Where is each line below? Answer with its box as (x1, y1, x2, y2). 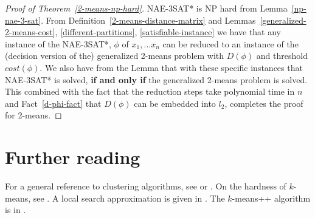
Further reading (5, 145, 140, 169)
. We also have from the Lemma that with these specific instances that (40, 61, 303, 73)
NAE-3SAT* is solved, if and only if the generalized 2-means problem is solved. (5, 73, 308, 86)
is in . (5, 203, 26, 216)
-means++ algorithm (232, 191, 311, 204)
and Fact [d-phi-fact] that (5, 97, 102, 109)
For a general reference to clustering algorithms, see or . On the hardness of (5, 180, 286, 192)
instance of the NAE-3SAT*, (5, 37, 111, 50)
